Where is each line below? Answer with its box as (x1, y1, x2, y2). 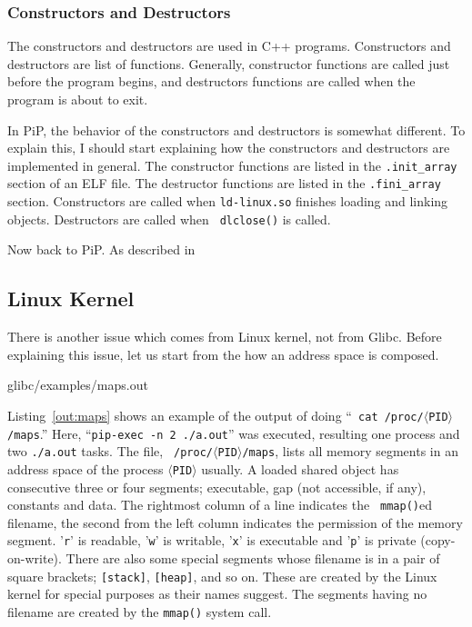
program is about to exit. (7, 90, 148, 108)
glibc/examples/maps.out (7, 375, 148, 394)
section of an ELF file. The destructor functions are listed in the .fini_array (7, 174, 441, 193)
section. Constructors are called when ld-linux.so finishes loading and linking (7, 192, 448, 211)
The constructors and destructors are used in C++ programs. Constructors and (7, 36, 451, 55)
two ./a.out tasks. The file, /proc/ (7, 442, 213, 461)
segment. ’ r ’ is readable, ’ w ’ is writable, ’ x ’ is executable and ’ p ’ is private (7, 531, 417, 550)
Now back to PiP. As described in (7, 240, 196, 259)
